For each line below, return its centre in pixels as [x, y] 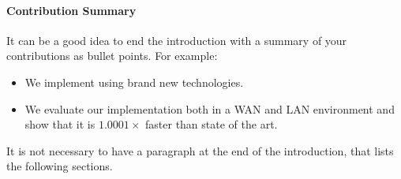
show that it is [60, 124]
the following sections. [60, 166]
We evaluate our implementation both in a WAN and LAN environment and [210, 108]
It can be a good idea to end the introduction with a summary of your [177, 40]
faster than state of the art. [212, 124]
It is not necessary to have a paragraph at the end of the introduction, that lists [200, 150]
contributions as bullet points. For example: [112, 56]
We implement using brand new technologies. [134, 82]
